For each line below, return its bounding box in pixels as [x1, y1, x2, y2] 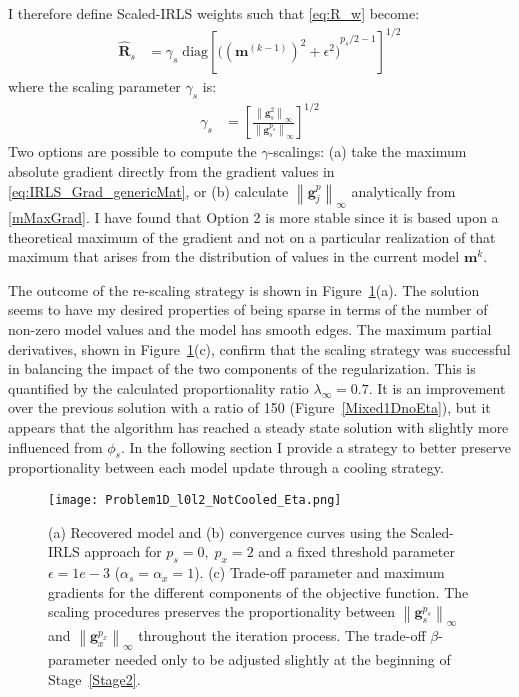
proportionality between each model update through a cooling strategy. [8, 457, 444, 478]
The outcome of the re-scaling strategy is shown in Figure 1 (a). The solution [8, 279, 480, 300]
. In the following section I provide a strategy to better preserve [120, 436, 512, 457]
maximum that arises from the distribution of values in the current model [8, 246, 460, 267]
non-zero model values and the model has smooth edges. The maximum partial [8, 319, 492, 340]
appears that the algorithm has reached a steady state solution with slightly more [8, 417, 509, 438]
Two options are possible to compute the [8, 141, 257, 162]
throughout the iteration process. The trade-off [138, 625, 426, 646]
